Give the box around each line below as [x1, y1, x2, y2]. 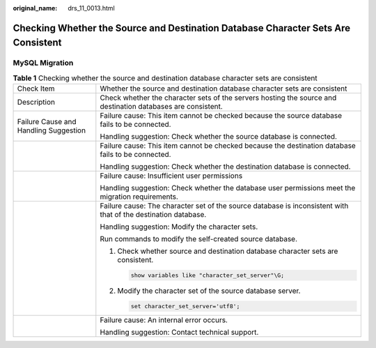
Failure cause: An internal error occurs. [100, 315, 228, 324]
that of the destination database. [100, 210, 207, 220]
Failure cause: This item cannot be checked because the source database [100, 111, 343, 121]
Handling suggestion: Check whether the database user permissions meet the [100, 183, 356, 193]
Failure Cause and [17, 117, 77, 127]
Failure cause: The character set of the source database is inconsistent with [100, 201, 349, 211]
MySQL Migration [13, 58, 74, 68]
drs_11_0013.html [68, 4, 115, 12]
